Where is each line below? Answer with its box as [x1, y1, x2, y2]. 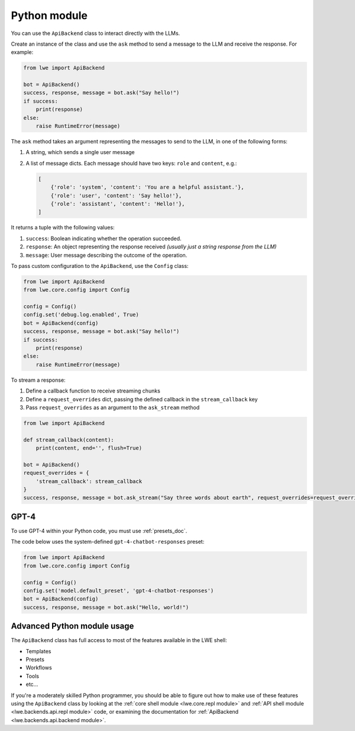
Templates [25, 647, 51, 655]
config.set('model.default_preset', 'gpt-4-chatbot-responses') [23, 587, 214, 594]
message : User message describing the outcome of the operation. [25, 251, 188, 258]
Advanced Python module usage [11, 621, 134, 631]
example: [11, 49, 34, 56]
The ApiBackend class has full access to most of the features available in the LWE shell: [11, 637, 227, 644]
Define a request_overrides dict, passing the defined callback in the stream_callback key [25, 395, 258, 403]
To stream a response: [11, 376, 66, 384]
